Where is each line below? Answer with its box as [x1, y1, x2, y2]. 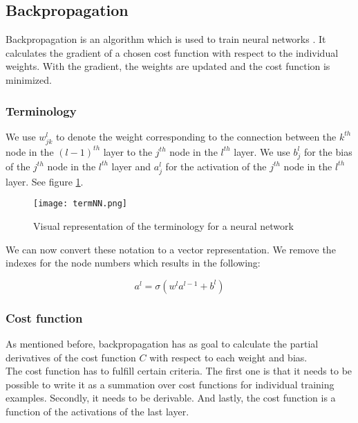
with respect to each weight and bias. [149, 350, 308, 364]
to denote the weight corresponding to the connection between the [55, 129, 337, 143]
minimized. [6, 72, 52, 87]
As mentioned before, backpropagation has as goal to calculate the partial [6, 336, 319, 351]
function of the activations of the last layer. [6, 404, 189, 419]
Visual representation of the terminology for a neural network [33, 219, 294, 233]
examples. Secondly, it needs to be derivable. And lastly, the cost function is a [6, 390, 336, 405]
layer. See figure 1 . [6, 174, 84, 188]
